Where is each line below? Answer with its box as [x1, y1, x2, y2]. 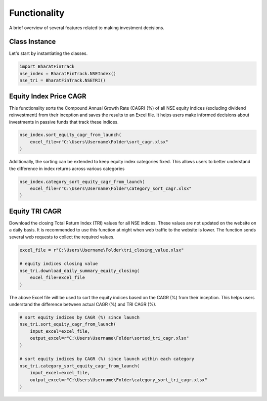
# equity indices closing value [19, 261, 98, 267]
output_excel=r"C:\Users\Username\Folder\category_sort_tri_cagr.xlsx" [30, 377, 208, 383]
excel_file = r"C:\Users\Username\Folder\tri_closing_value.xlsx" [19, 247, 184, 253]
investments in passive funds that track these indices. [9, 119, 119, 125]
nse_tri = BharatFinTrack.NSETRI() [19, 78, 106, 84]
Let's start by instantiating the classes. [9, 50, 88, 56]
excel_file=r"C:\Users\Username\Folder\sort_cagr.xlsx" [30, 139, 169, 144]
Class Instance [9, 38, 56, 46]
